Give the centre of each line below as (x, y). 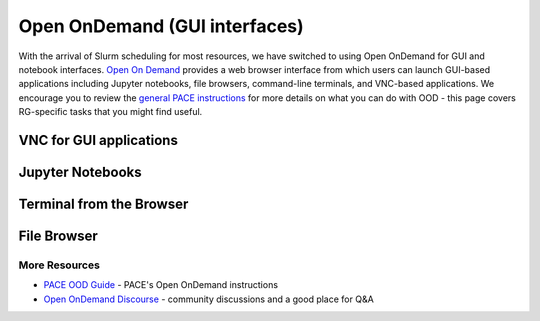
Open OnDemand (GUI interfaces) (161, 26)
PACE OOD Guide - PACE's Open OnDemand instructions (161, 285)
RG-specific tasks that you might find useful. (110, 112)
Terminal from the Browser (103, 203)
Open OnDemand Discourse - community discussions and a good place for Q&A (208, 299)
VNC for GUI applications (98, 140)
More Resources (59, 265)
